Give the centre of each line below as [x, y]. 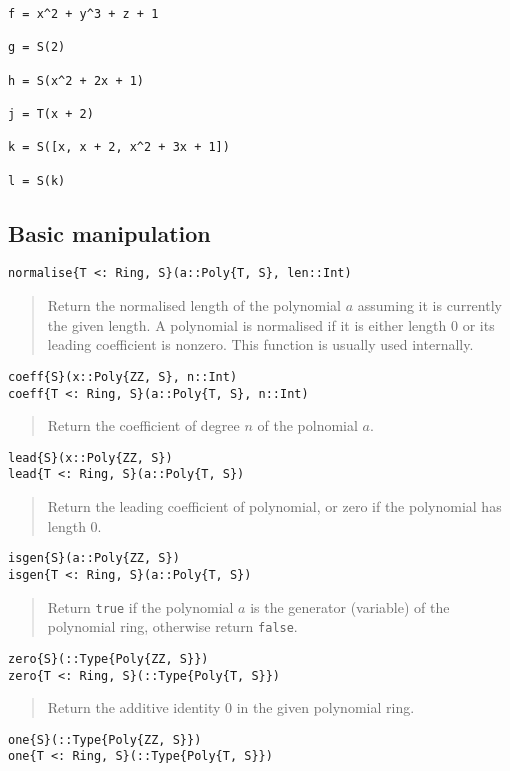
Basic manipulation [109, 232]
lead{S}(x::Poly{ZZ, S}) [90, 457]
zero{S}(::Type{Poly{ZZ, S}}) [108, 658]
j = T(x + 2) [51, 113]
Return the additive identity [134, 707]
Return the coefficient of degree [143, 425]
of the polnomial [307, 425]
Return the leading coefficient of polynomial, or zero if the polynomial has [274, 506]
